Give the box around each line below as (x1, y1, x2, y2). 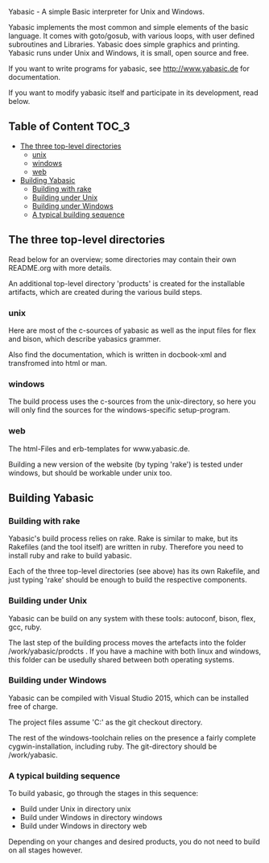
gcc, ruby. (8, 622, 42, 632)
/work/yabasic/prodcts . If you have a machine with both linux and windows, (8, 646, 262, 656)
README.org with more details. (8, 263, 113, 272)
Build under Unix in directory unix (19, 804, 131, 814)
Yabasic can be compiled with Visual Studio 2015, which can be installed (8, 693, 250, 703)
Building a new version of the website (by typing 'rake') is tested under (8, 459, 243, 469)
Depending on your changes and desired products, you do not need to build (8, 837, 260, 847)
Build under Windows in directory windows (19, 813, 163, 823)
